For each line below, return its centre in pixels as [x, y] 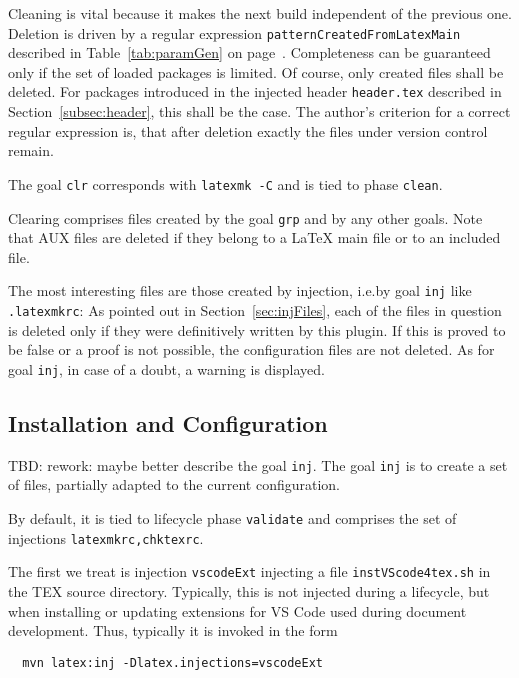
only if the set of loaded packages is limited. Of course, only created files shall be [256, 71]
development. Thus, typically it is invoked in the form [173, 630]
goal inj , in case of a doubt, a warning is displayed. [166, 368]
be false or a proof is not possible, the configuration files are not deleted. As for [251, 349]
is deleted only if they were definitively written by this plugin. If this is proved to [257, 329]
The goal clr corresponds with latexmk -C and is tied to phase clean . [225, 183]
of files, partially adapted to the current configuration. [174, 484]
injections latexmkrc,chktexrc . [106, 537]
